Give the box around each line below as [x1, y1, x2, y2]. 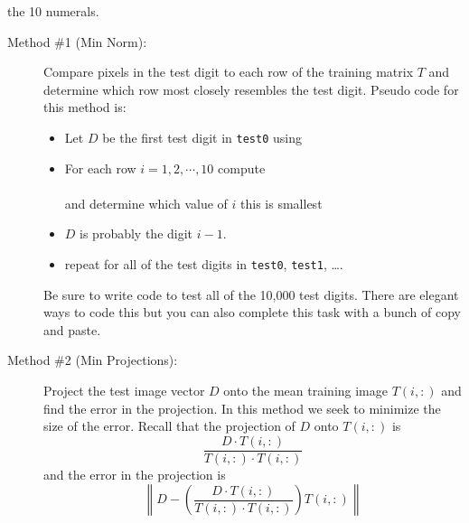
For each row [64, 158, 136, 177]
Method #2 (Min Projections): [7, 350, 178, 369]
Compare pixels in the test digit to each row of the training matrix [43, 62, 414, 81]
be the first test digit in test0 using [102, 127, 302, 146]
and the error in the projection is [43, 464, 226, 483]
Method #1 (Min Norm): [7, 32, 147, 51]
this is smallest [240, 193, 323, 212]
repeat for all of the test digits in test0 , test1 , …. [64, 255, 343, 273]
